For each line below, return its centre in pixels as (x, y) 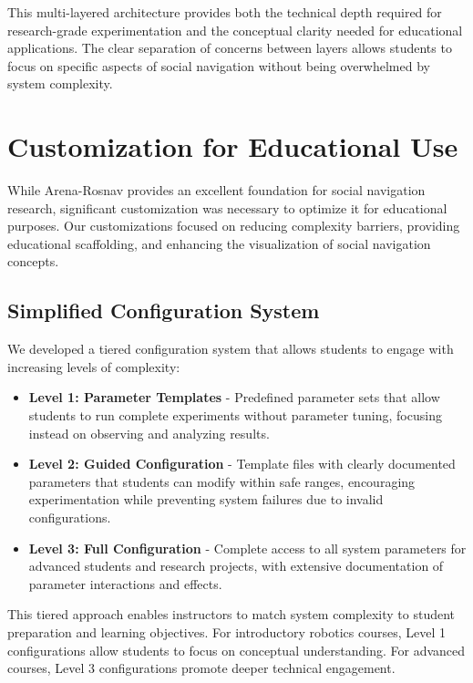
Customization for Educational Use (233, 146)
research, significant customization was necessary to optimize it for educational (227, 207)
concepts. (33, 261)
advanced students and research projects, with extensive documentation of (236, 566)
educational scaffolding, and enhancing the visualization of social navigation (219, 243)
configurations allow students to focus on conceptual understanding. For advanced (236, 650)
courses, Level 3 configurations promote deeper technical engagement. (201, 668)
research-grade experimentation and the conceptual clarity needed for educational (235, 30)
